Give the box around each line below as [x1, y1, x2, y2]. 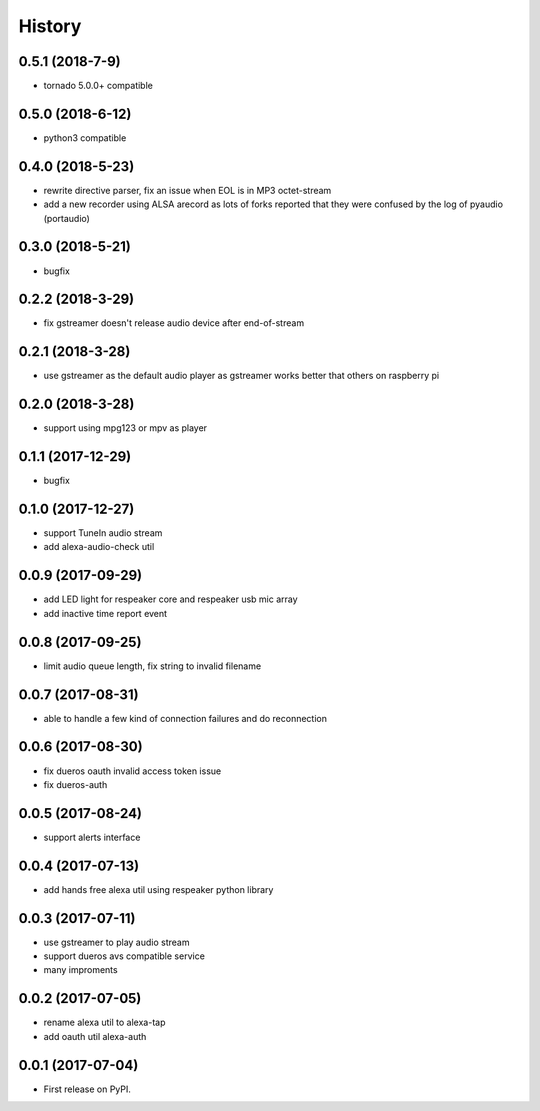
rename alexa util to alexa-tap [43, 1016, 166, 1029]
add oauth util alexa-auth [43, 1030, 147, 1042]
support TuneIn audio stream [43, 527, 163, 539]
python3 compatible [43, 131, 127, 144]
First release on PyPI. [43, 1083, 132, 1095]
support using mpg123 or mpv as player [43, 422, 208, 434]
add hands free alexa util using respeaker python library [43, 883, 274, 895]
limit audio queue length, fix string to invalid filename [43, 660, 262, 672]
